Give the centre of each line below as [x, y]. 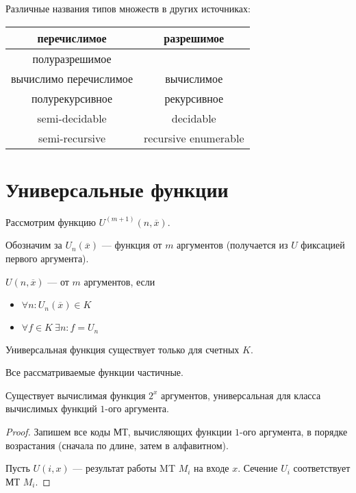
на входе [212, 468]
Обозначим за [34, 245]
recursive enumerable [194, 138]
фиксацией [323, 245]
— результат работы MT [124, 468]
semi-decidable [72, 118]
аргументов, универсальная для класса [241, 395]
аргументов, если [119, 281]
